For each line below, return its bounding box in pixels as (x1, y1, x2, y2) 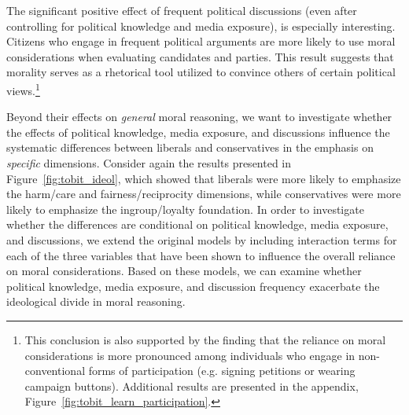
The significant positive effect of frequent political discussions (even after (6, 2, 357, 18)
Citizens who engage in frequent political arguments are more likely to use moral (6, 33, 396, 50)
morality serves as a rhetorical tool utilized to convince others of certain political (6, 64, 396, 80)
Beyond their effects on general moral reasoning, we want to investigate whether (6, 108, 392, 125)
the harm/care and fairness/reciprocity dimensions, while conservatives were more (6, 185, 401, 202)
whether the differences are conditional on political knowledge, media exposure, (6, 216, 389, 233)
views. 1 (6, 79, 40, 98)
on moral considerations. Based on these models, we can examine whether (6, 263, 362, 279)
